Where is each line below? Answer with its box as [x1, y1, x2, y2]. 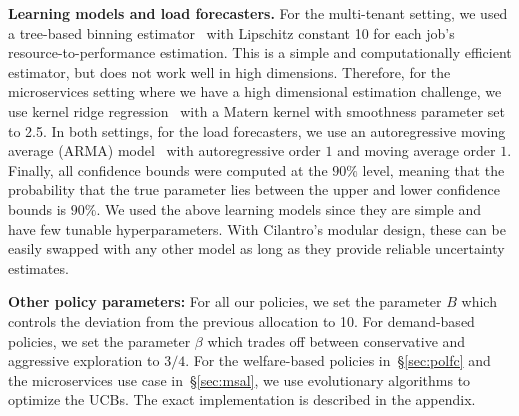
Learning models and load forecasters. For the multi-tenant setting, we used [8, 3, 508, 23]
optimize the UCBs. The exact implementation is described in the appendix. [8, 389, 476, 410]
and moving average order [337, 140, 496, 161]
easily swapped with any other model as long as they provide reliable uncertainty [8, 238, 505, 259]
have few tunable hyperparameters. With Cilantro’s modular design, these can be [8, 218, 506, 239]
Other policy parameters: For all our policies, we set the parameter [8, 291, 442, 312]
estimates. [8, 257, 69, 278]
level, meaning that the [362, 159, 505, 180]
